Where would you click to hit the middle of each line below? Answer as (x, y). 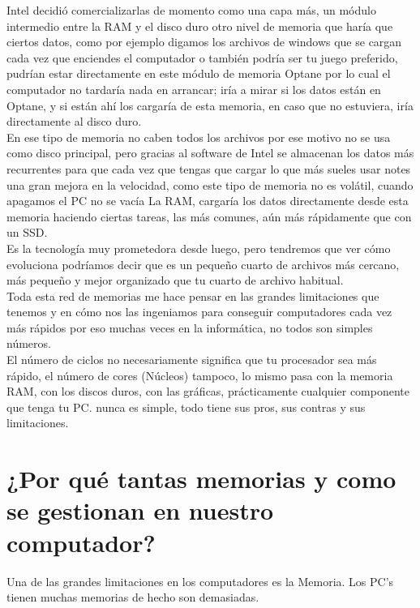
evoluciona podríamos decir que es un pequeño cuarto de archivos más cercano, (203, 264)
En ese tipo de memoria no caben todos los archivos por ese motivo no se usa (199, 137)
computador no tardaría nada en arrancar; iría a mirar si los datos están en (194, 89)
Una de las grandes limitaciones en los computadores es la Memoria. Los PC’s (200, 581)
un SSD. (27, 232)
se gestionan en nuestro (140, 510)
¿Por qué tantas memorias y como (201, 479)
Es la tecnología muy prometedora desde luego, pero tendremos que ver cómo (199, 248)
